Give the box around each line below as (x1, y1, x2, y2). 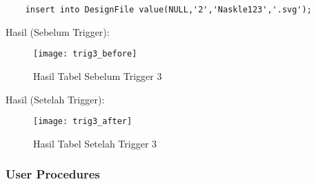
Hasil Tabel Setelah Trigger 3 (33, 136, 157, 150)
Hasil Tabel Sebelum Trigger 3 (33, 68, 162, 83)
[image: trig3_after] (33, 116, 132, 127)
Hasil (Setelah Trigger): (6, 92, 105, 106)
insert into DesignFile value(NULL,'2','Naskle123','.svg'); (25, 5, 312, 14)
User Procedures (6, 165, 100, 183)
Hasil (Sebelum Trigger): (6, 24, 110, 39)
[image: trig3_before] (33, 49, 137, 59)
